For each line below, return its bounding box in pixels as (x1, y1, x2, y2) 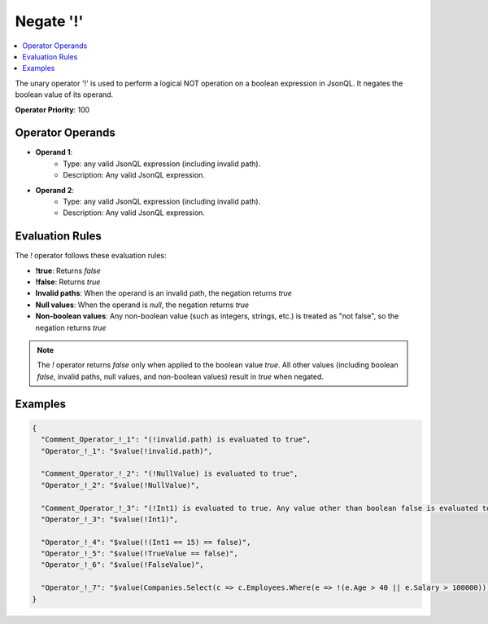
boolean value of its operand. (15, 90, 114, 99)
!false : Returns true (35, 277, 101, 287)
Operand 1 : (35, 147, 73, 157)
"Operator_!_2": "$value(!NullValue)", (41, 481, 200, 490)
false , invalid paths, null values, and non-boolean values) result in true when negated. (37, 371, 325, 381)
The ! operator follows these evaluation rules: (15, 251, 167, 261)
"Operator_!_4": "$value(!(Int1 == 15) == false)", (41, 538, 251, 547)
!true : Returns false (35, 266, 101, 275)
